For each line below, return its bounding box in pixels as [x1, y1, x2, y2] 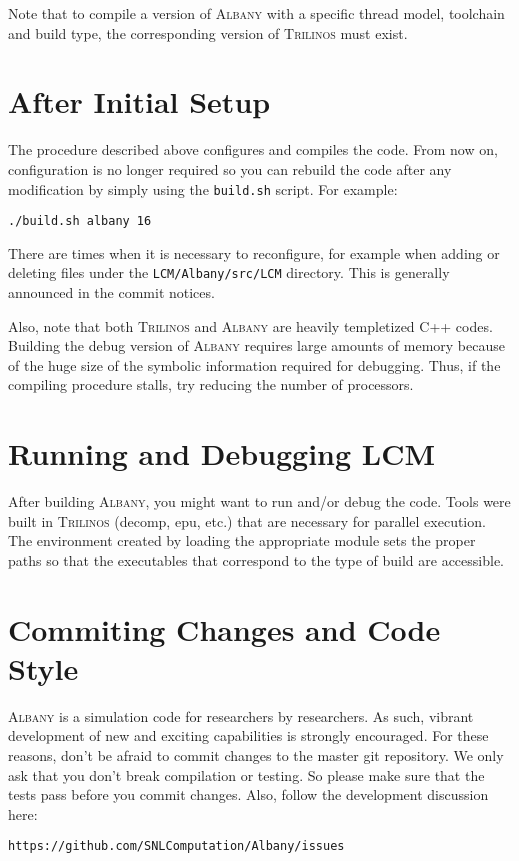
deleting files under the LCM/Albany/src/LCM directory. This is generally [8, 262, 450, 283]
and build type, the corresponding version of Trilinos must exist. [8, 22, 408, 43]
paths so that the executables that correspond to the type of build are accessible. [8, 549, 505, 570]
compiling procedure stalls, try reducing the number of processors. [8, 374, 414, 395]
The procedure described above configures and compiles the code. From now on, [8, 139, 498, 160]
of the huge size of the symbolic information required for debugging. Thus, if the [8, 354, 501, 375]
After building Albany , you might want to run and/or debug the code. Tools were [8, 491, 511, 512]
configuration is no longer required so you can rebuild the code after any [8, 158, 452, 179]
